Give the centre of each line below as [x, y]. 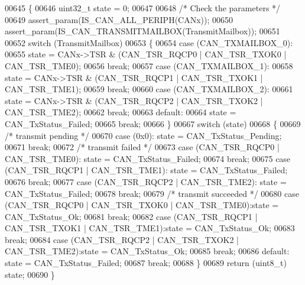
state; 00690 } [30, 274]
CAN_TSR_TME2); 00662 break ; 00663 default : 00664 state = [121, 112]
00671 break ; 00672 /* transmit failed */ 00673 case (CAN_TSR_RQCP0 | [142, 147]
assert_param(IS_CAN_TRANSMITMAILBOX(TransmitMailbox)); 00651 [142, 31]
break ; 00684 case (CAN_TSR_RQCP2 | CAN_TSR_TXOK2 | [122, 239]
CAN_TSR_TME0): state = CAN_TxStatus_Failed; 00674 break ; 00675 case [148, 158]
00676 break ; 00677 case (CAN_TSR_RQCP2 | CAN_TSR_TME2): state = [146, 181]
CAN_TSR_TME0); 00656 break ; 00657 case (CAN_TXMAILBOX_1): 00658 [149, 65]
